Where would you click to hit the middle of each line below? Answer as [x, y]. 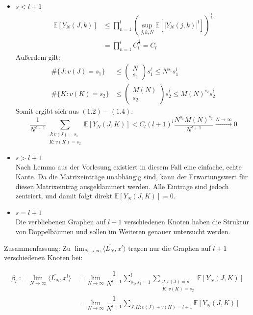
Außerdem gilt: [38, 57]
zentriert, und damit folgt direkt [64, 196]
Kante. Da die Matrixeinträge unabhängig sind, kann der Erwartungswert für [132, 177]
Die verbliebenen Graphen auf [61, 222]
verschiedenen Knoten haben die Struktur [187, 222]
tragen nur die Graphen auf [169, 248]
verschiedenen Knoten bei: [43, 257]
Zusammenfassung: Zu [37, 248]
